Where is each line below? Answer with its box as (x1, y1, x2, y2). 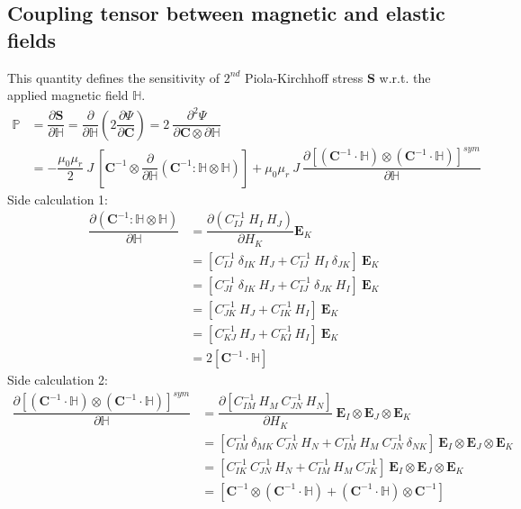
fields (7, 25, 57, 53)
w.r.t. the (379, 68, 431, 86)
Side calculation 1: (7, 189, 109, 208)
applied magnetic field (7, 86, 129, 105)
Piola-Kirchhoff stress (245, 68, 364, 86)
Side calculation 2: (7, 370, 109, 389)
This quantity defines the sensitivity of (7, 68, 220, 86)
